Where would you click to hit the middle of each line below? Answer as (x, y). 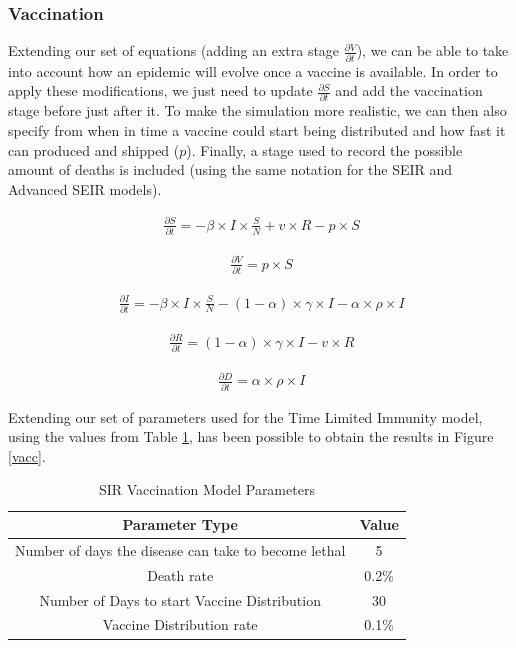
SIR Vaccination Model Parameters (206, 489)
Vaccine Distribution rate (180, 624)
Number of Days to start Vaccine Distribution (180, 599)
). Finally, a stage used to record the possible (324, 149)
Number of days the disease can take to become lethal (180, 549)
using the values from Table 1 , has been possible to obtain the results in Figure (251, 436)
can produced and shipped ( (94, 149)
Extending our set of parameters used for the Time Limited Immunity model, (245, 416)
